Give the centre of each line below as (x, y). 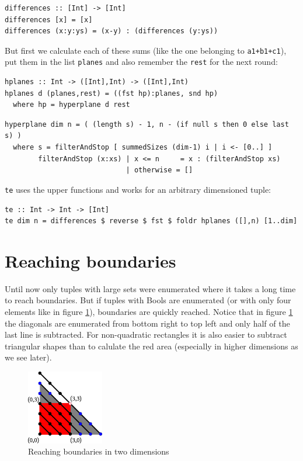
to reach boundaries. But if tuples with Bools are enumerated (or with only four (148, 300)
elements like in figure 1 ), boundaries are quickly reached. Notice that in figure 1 (149, 311)
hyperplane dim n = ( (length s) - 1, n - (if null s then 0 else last (147, 124)
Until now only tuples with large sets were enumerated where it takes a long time (150, 288)
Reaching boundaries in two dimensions (99, 451)
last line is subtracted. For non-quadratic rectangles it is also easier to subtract (146, 335)
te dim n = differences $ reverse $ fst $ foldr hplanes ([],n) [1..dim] (151, 221)
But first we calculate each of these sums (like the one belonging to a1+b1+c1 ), (146, 50)
